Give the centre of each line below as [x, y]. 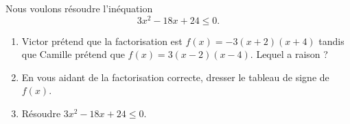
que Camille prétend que [73, 54]
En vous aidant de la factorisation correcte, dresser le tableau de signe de [175, 77]
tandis [331, 41]
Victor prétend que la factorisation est [102, 41]
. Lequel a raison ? [289, 54]
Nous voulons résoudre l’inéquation [79, 8]
